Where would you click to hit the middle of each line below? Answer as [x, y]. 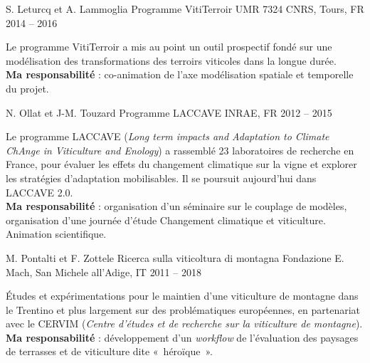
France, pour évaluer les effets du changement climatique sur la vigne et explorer [181, 164]
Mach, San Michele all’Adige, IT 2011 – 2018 [104, 272]
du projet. [27, 88]
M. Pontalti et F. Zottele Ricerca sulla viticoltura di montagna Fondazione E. [175, 257]
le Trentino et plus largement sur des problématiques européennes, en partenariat [183, 309]
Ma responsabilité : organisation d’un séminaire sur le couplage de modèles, [176, 206]
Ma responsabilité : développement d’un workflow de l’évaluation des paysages [182, 337]
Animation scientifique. [56, 234]
